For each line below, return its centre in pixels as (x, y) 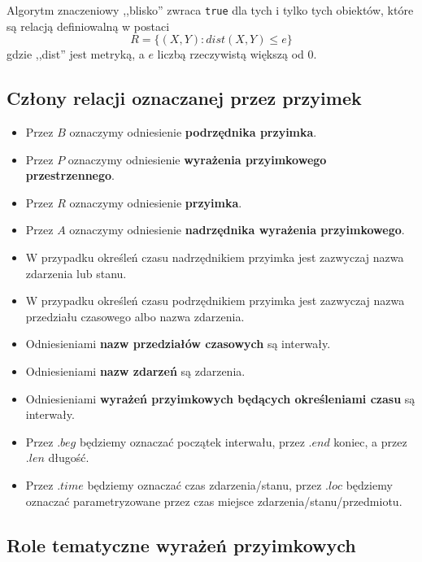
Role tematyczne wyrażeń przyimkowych (181, 545)
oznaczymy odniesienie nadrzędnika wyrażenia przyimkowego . (237, 230)
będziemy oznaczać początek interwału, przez (192, 441)
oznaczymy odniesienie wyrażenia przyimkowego (197, 159)
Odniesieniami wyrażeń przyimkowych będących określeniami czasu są (220, 398)
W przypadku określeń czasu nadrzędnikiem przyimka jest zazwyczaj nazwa (215, 257)
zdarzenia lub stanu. (76, 273)
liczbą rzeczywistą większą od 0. (237, 54)
